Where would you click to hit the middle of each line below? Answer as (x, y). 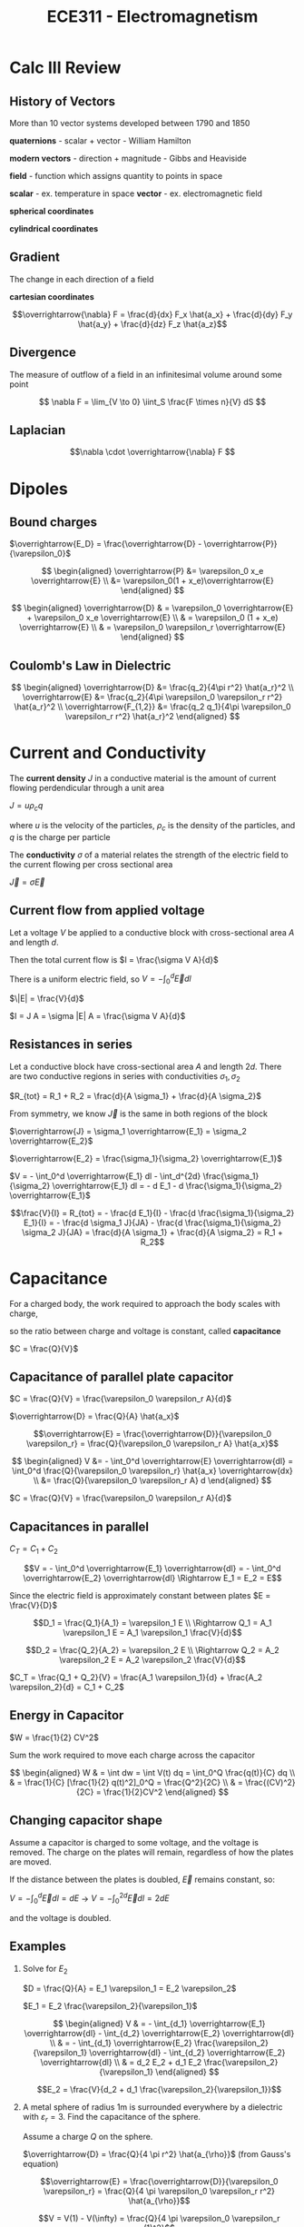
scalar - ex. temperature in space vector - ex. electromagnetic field (136, 193)
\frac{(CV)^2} (270, 1782)
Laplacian (38, 430)
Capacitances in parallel (79, 1526)
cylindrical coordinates (54, 228)
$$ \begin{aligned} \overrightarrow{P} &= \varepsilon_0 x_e (152, 571)
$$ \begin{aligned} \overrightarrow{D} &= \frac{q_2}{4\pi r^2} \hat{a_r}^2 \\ (152, 688)
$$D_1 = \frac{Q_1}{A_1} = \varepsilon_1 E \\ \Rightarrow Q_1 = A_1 (152, 1623)
